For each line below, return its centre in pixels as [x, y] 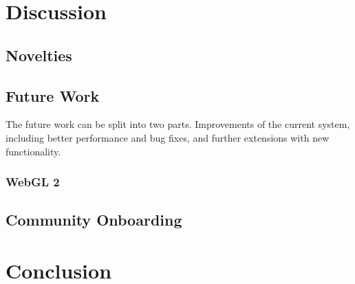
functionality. [33, 151]
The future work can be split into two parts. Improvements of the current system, [178, 124]
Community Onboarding [94, 220]
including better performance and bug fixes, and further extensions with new [168, 137]
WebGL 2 [33, 182]
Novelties [39, 55]
